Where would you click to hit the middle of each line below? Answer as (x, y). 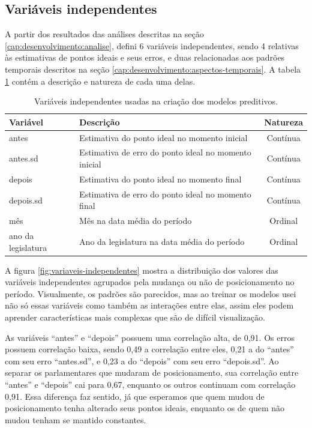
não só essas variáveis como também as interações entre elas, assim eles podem (149, 305)
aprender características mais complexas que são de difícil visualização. (135, 317)
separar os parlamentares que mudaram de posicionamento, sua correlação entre (152, 372)
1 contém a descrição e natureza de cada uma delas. (100, 81)
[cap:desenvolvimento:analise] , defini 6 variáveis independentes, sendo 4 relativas (152, 45)
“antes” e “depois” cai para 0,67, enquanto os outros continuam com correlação (150, 384)
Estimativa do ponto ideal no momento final (160, 179)
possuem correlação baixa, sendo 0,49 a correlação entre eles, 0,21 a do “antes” (149, 349)
